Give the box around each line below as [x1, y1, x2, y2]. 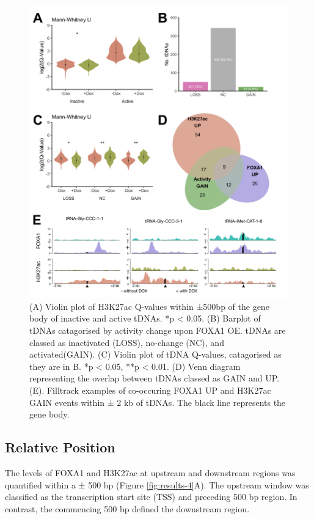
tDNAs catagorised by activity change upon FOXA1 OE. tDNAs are [29, 324, 286, 336]
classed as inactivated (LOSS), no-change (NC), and [29, 336, 224, 348]
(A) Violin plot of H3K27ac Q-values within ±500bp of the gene [29, 300, 269, 312]
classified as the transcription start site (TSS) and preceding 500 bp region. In [5, 490, 298, 503]
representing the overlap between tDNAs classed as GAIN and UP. [29, 372, 279, 385]
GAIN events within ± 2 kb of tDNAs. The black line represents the [29, 396, 286, 408]
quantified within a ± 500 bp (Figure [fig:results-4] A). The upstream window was [5, 478, 309, 491]
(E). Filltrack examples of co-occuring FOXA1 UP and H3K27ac [29, 383, 271, 396]
